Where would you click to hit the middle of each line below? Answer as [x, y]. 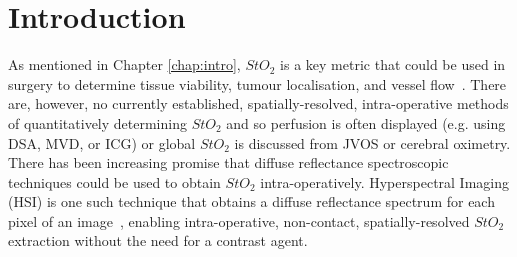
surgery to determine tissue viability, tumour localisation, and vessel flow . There [257, 83]
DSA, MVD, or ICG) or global [102, 142]
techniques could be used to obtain [114, 181]
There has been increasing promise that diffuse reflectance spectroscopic [228, 162]
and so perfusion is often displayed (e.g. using [366, 122]
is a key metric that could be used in [393, 64]
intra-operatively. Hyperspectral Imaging [385, 181]
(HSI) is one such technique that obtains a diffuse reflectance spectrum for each [251, 201]
